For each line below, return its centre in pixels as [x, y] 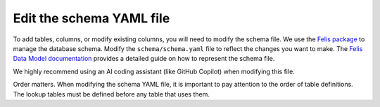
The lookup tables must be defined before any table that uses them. [112, 94]
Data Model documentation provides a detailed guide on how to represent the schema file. [144, 59]
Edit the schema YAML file [91, 18]
